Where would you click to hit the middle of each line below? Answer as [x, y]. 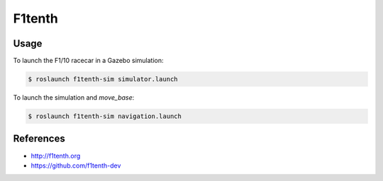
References [39, 139]
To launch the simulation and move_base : [74, 98]
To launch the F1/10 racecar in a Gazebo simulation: [88, 61]
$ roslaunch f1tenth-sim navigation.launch [105, 116]
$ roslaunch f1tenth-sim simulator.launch [103, 79]
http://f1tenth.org [56, 156]
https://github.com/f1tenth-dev [76, 165]
